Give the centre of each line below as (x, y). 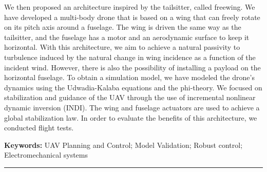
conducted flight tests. (39, 128)
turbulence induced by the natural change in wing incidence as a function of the (130, 57)
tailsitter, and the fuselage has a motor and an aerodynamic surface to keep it (127, 37)
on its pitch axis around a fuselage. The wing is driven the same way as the (123, 27)
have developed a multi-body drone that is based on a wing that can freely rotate (132, 17)
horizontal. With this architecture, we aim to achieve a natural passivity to (122, 47)
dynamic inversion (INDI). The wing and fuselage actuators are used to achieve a (132, 107)
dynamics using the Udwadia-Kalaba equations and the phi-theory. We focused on (133, 87)
